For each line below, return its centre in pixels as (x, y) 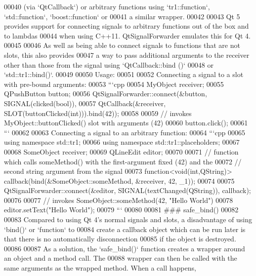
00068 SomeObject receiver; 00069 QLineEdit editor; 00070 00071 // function (121, 151)
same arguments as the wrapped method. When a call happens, (100, 268)
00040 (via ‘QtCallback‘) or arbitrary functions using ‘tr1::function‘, (107, 6)
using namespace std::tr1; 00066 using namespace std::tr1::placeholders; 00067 (122, 142)
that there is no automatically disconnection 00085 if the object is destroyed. (120, 239)
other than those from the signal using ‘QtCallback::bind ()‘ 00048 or (109, 64)
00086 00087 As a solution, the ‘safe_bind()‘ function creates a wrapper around (125, 248)
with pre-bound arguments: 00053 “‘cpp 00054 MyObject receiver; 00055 (114, 84)
